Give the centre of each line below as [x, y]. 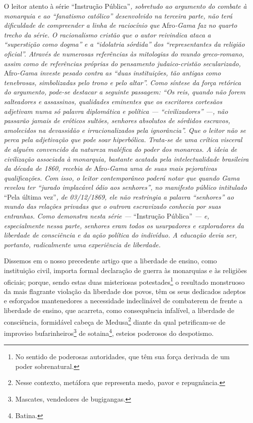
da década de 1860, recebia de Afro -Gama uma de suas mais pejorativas [110, 168]
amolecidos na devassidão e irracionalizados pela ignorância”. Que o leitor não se [125, 130]
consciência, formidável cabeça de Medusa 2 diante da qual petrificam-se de [115, 321]
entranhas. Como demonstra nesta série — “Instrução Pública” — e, [107, 216]
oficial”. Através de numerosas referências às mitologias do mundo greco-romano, [124, 53]
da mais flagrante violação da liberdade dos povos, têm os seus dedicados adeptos [125, 291]
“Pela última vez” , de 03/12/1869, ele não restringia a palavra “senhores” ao [119, 196]
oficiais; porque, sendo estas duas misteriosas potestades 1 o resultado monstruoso [124, 281]
